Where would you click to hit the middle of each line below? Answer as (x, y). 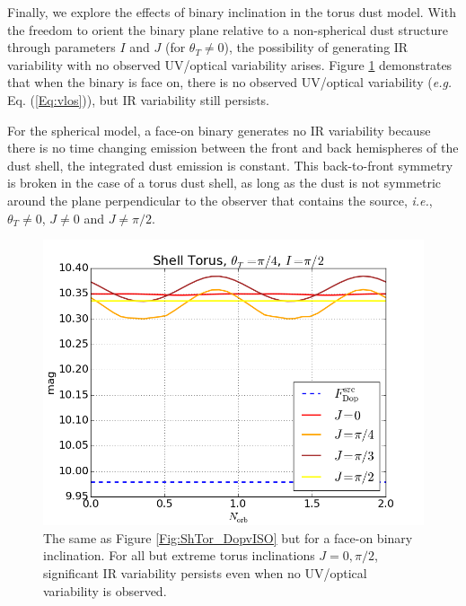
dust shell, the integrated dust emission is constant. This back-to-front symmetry (230, 165)
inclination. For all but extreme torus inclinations (179, 555)
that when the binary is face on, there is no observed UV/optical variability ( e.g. (230, 82)
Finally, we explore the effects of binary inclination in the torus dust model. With (232, 12)
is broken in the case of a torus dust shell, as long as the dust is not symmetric (224, 183)
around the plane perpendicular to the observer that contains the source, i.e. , (220, 200)
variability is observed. (105, 590)
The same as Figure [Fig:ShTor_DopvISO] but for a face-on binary (228, 537)
